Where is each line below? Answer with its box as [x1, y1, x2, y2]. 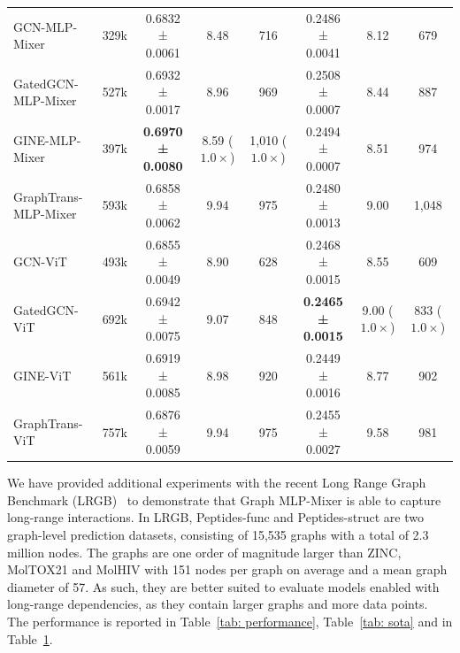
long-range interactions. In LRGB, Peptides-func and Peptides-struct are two [7, 508, 424, 526]
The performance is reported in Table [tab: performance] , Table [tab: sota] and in [7, 612, 453, 630]
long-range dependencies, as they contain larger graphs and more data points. [7, 595, 428, 613]
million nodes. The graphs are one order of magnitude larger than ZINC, [7, 542, 402, 561]
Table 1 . [7, 629, 53, 648]
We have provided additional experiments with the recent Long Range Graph [7, 473, 426, 492]
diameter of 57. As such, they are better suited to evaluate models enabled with [7, 577, 440, 595]
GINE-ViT [13, 365, 72, 384]
